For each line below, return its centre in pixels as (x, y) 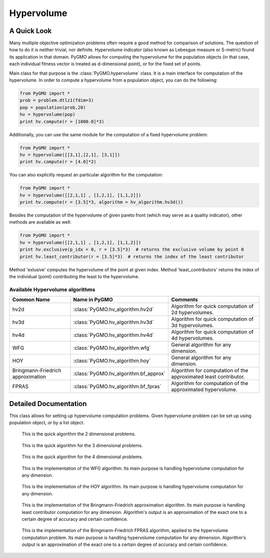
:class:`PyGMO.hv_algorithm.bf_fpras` (117, 387)
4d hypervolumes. (192, 338)
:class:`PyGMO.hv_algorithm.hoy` (112, 361)
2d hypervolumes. (192, 312)
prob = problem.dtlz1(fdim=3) (57, 101)
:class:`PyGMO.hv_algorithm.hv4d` (114, 335)
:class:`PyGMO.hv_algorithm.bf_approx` (119, 374)
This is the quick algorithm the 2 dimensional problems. (79, 434)
